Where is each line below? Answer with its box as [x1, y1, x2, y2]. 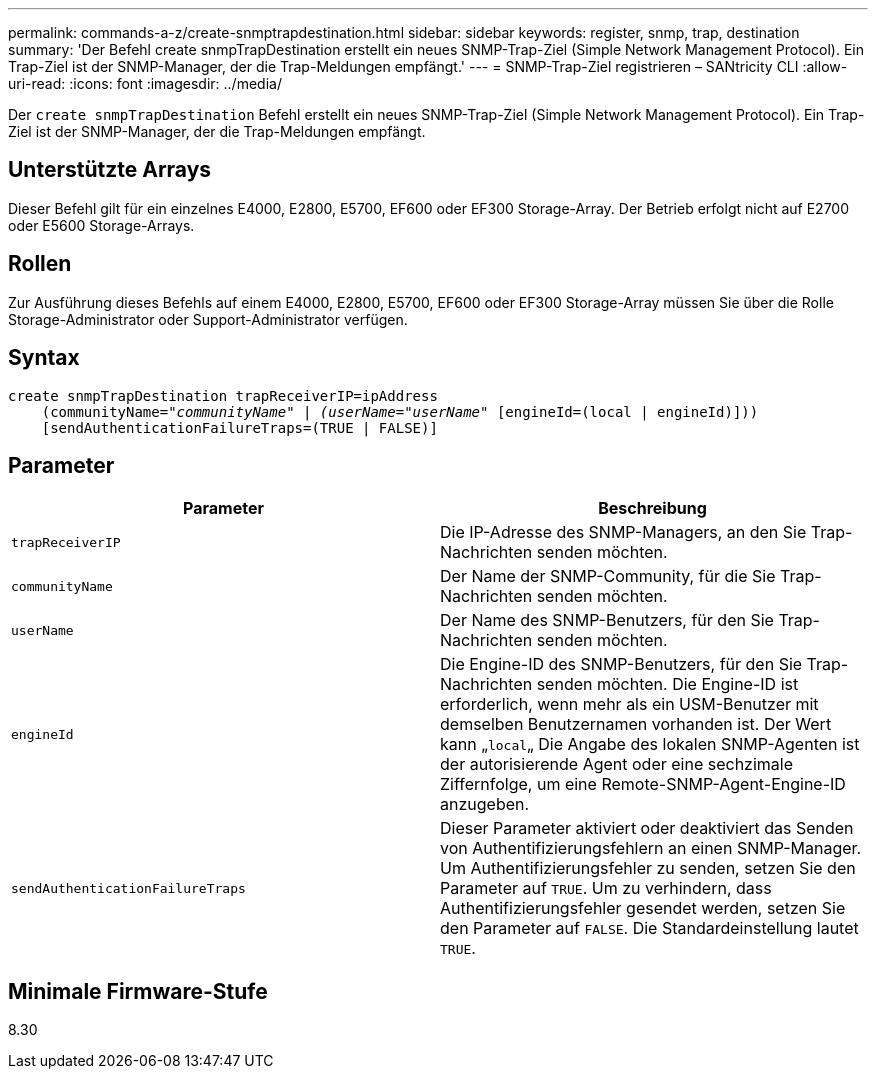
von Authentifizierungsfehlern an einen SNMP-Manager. [440, 838, 862, 859]
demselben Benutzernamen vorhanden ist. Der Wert [440, 714, 832, 735]
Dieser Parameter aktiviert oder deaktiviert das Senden [440, 818, 854, 839]
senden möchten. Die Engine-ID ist [536, 674, 799, 695]
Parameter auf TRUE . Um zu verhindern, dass [440, 878, 772, 899]
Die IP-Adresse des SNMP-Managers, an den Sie [440, 522, 807, 543]
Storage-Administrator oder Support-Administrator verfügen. [8, 310, 408, 328]
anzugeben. [440, 794, 530, 815]
